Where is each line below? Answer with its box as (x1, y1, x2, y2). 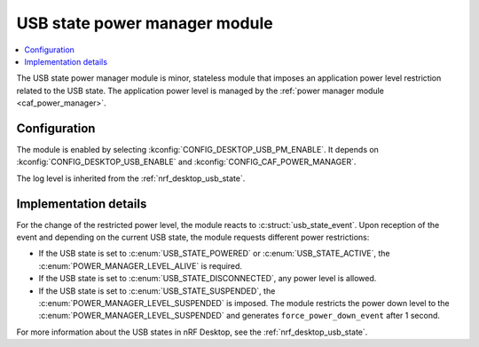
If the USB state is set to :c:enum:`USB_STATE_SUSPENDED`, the (38, 285, 276, 296)
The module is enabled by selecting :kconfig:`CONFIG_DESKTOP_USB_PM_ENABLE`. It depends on (16, 145, 379, 155)
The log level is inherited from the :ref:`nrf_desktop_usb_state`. (16, 173, 246, 184)
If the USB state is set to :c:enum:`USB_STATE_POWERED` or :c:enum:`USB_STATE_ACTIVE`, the (38, 248, 390, 259)
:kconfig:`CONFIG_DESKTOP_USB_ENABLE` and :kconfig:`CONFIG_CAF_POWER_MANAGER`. (16, 156, 357, 168)
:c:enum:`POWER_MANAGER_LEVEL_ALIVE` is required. (38, 260, 243, 271)
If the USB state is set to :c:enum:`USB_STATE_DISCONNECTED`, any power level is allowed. (38, 273, 377, 284)
